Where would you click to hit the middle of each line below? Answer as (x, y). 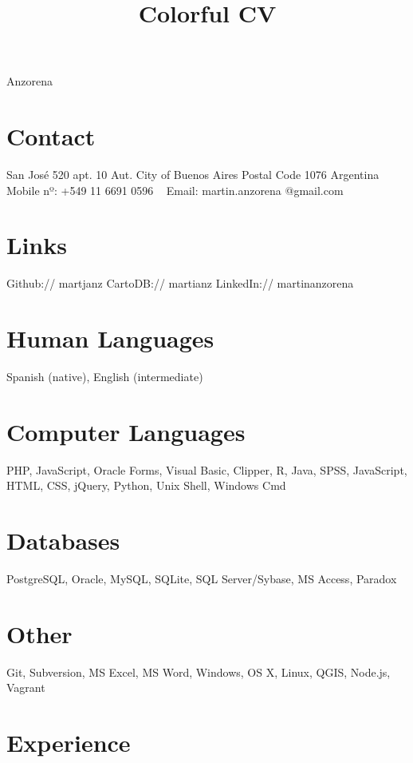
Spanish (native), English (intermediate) (105, 377)
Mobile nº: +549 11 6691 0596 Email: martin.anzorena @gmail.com (175, 190)
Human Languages (110, 338)
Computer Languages (126, 431)
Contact (51, 136)
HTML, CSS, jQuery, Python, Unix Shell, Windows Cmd (146, 485)
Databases (63, 540)
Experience (69, 743)
